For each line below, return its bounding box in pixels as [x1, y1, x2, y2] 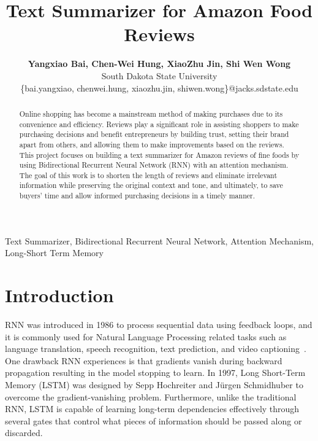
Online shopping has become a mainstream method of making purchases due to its [19, 108, 283, 119]
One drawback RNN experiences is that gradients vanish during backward [5, 354, 282, 367]
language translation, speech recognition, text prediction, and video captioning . [5, 342, 306, 355]
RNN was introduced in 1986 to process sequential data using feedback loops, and [5, 318, 312, 331]
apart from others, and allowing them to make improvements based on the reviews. [19, 139, 284, 149]
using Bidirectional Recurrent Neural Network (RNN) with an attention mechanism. [19, 160, 289, 170]
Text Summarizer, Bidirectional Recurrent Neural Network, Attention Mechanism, [5, 234, 314, 247]
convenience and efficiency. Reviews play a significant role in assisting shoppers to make [19, 119, 299, 129]
